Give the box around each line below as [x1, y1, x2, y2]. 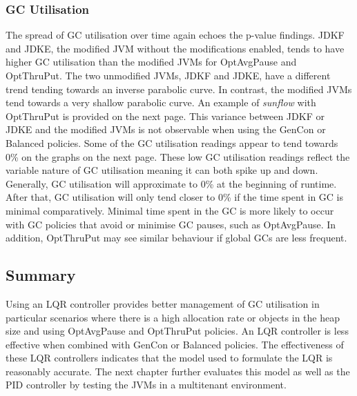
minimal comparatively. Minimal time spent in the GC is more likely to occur [6, 203, 334, 217]
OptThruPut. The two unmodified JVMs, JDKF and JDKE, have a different [6, 68, 331, 82]
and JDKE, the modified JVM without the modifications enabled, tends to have [6, 41, 345, 55]
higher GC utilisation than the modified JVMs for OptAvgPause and [6, 55, 297, 69]
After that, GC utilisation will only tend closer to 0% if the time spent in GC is [6, 190, 344, 204]
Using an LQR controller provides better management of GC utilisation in [6, 296, 320, 310]
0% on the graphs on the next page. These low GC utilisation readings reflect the [6, 149, 350, 164]
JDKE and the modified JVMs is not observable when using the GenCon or [6, 122, 326, 137]
